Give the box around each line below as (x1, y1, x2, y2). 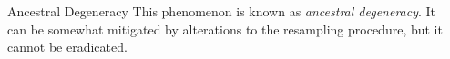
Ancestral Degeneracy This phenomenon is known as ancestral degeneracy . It (7, 2, 436, 20)
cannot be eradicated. (7, 37, 128, 56)
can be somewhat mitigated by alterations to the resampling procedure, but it (7, 19, 443, 38)
